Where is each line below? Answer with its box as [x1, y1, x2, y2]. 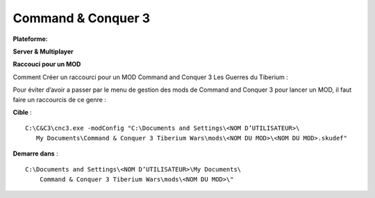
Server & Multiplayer [12, 47, 74, 56]
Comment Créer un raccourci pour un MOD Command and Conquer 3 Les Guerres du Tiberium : [12, 73, 288, 81]
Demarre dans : [12, 149, 58, 158]
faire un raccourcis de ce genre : [12, 95, 107, 104]
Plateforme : [12, 35, 48, 43]
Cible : [12, 108, 33, 116]
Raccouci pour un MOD [12, 60, 81, 69]
